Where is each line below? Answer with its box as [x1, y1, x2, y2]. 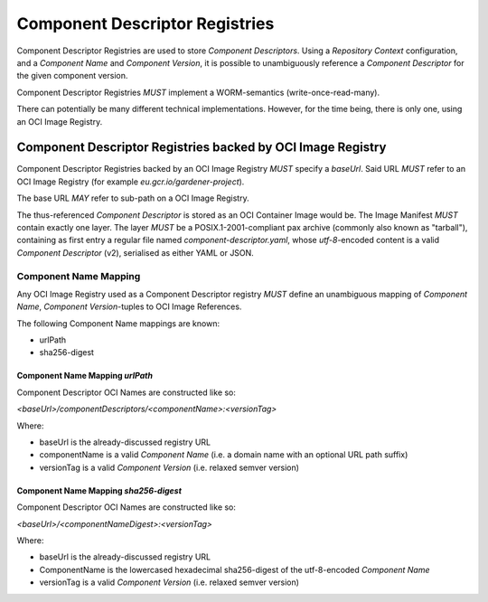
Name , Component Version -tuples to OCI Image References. [16, 301, 242, 312]
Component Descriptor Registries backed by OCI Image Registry [16, 140, 387, 155]
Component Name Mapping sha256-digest [16, 484, 183, 496]
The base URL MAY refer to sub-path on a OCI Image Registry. [16, 193, 249, 203]
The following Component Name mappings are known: [16, 317, 221, 329]
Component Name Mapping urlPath [16, 371, 154, 381]
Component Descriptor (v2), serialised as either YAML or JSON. [16, 247, 255, 258]
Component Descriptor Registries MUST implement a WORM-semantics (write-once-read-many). [16, 87, 380, 98]
